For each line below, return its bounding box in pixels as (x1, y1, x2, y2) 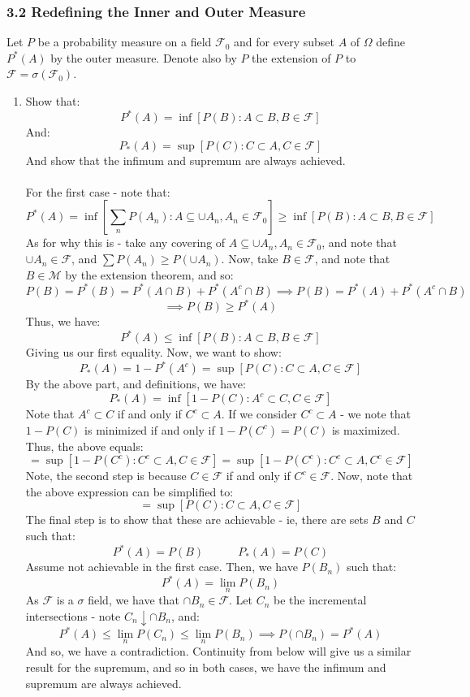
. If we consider (221, 405, 297, 422)
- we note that (340, 405, 411, 422)
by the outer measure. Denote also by (50, 49, 237, 66)
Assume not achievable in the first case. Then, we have (25, 558, 298, 575)
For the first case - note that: (25, 183, 170, 200)
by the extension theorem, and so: (65, 266, 234, 283)
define (376, 33, 406, 50)
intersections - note (25, 608, 121, 624)
